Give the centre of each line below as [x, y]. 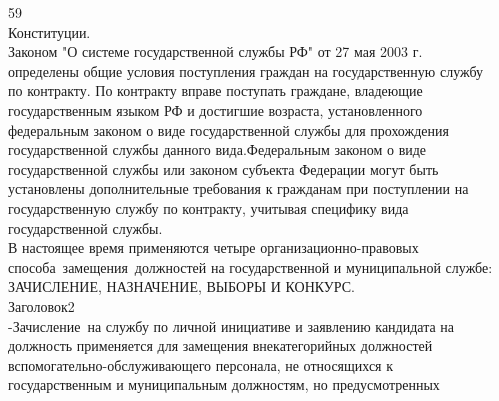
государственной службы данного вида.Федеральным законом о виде [217, 149]
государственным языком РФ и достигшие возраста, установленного [215, 109]
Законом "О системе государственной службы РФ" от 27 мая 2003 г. [215, 51]
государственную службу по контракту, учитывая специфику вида [208, 207]
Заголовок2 [41, 305]
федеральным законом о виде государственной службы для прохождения [228, 129]
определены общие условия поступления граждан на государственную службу [246, 70]
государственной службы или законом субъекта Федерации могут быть [223, 168]
